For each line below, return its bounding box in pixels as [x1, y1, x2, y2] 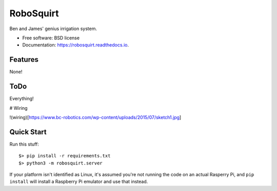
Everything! [9, 96, 34, 102]
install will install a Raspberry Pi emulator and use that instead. [9, 179, 148, 185]
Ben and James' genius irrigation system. [9, 26, 97, 32]
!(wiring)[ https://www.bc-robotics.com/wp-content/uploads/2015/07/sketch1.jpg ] [9, 114, 182, 120]
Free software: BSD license [22, 35, 80, 41]
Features [9, 55, 38, 64]
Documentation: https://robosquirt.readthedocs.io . [22, 42, 129, 48]
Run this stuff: [9, 141, 39, 147]
